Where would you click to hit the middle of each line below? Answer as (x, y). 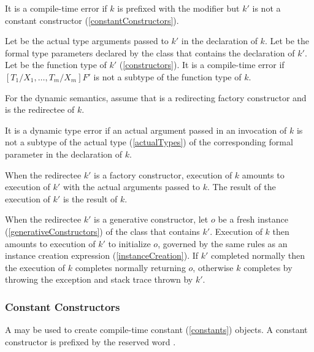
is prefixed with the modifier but (178, 8)
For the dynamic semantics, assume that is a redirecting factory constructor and (156, 97)
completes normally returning (130, 267)
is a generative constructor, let (151, 219)
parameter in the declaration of (64, 154)
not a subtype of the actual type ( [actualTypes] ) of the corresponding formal (149, 142)
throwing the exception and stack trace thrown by (99, 279)
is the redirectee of (40, 109)
